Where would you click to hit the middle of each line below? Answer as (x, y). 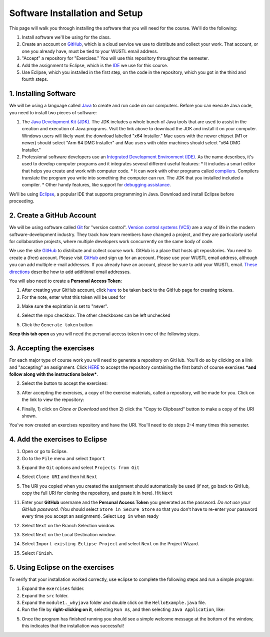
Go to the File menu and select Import (63, 458)
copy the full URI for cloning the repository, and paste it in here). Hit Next (97, 493)
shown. (29, 415)
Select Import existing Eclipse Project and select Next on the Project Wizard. (110, 544)
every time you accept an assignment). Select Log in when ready (90, 516)
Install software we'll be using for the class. (66, 37)
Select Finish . (37, 553)
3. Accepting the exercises (52, 348)
